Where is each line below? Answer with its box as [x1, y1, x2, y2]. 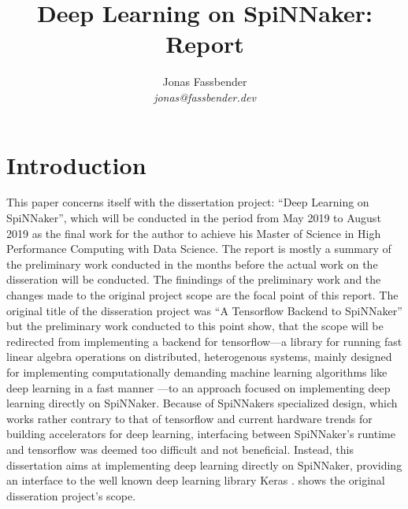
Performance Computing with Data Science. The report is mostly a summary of [6, 240, 391, 257]
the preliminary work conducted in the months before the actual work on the [6, 255, 378, 272]
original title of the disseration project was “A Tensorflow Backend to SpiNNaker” [6, 302, 402, 318]
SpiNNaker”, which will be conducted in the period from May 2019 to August [6, 210, 381, 226]
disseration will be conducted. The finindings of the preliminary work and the [6, 271, 381, 288]
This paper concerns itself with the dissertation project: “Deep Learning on [6, 194, 369, 210]
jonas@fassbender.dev [154, 88, 256, 105]
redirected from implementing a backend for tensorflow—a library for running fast [6, 333, 402, 349]
